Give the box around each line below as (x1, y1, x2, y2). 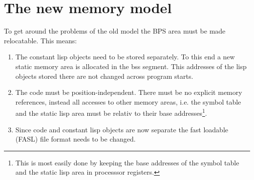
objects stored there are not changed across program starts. (15, 71, 193, 81)
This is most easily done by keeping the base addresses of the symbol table (15, 157, 239, 167)
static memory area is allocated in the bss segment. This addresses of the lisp (15, 61, 247, 71)
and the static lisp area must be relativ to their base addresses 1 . (15, 107, 207, 118)
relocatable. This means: (4, 35, 77, 45)
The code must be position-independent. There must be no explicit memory (15, 87, 242, 97)
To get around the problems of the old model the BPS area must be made (4, 26, 226, 36)
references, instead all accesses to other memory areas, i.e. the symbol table (15, 96, 241, 107)
